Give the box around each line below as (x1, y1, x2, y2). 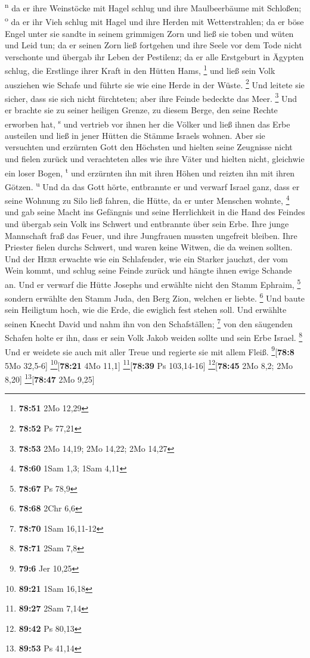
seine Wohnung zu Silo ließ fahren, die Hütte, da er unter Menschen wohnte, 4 (5, 193, 290, 206)
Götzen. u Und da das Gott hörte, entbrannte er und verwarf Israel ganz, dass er (5, 178, 300, 193)
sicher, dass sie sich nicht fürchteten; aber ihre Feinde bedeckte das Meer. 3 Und (5, 90, 297, 104)
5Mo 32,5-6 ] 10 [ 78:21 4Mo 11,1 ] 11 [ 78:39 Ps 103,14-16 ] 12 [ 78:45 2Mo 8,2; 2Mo (5, 357, 293, 371)
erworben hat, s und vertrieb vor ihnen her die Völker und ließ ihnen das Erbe (5, 116, 290, 130)
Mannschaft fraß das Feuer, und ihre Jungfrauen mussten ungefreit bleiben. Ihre (5, 229, 297, 241)
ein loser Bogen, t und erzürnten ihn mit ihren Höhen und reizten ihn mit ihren (5, 164, 295, 179)
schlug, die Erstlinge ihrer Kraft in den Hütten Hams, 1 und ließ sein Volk (5, 63, 275, 76)
